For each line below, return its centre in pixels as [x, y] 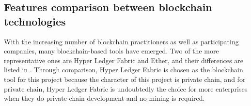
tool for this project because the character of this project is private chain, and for [125, 79]
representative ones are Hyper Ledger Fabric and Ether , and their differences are [124, 60]
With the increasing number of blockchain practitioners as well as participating [121, 41]
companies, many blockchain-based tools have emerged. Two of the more [111, 51]
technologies [35, 21]
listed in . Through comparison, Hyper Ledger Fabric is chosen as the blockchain [124, 70]
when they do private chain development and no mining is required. [104, 98]
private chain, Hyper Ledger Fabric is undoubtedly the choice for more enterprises [126, 88]
